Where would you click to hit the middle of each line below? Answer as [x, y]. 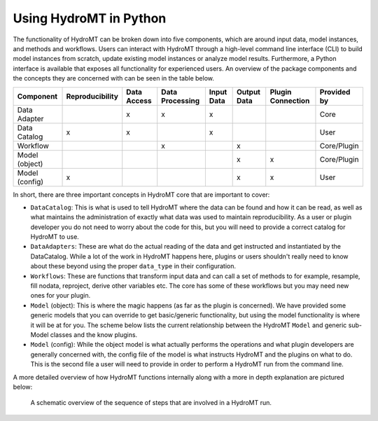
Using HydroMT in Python [90, 18]
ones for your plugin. [61, 296]
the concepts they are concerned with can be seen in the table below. [114, 78]
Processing [181, 100]
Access [139, 100]
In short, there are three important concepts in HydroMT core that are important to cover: [141, 194]
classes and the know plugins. [94, 334]
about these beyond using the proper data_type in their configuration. [133, 266]
